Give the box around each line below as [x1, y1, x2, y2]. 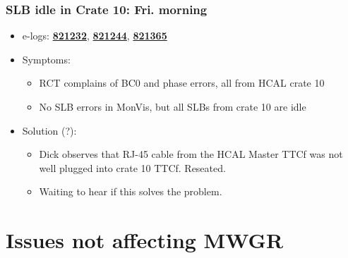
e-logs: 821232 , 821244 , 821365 [22, 28, 167, 43]
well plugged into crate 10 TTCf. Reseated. [39, 160, 226, 175]
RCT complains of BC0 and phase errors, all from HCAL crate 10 [39, 75, 325, 90]
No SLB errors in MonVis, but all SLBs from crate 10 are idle [39, 99, 306, 113]
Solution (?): [22, 123, 77, 137]
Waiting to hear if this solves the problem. [39, 184, 222, 199]
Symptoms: [22, 51, 71, 66]
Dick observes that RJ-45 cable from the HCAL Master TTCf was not [39, 147, 343, 161]
